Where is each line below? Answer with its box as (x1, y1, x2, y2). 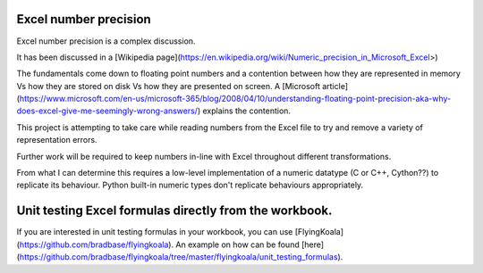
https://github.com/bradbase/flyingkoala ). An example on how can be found (19, 239, 300, 250)
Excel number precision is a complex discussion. (16, 36, 196, 46)
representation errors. (16, 135, 97, 145)
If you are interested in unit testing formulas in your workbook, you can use (16, 227, 293, 237)
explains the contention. (202, 105, 291, 116)
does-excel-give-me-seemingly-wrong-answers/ (16, 105, 199, 116)
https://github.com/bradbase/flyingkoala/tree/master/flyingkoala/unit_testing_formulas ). (19, 252, 343, 262)
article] (322, 80, 349, 91)
